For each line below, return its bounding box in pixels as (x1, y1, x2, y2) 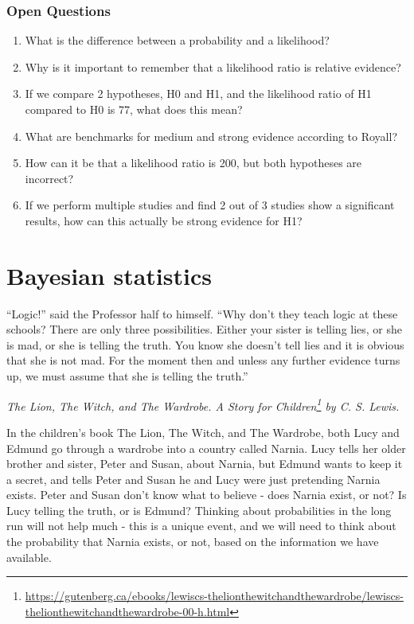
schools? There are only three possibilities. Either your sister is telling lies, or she (6, 321, 403, 337)
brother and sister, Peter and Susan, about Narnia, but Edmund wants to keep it (6, 455, 403, 472)
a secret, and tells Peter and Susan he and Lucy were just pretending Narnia (6, 470, 381, 487)
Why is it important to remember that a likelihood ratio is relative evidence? (25, 58, 401, 75)
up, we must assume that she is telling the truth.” (6, 368, 248, 384)
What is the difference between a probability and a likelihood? (25, 32, 330, 49)
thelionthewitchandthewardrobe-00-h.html (25, 603, 230, 619)
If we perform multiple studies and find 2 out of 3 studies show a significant (25, 197, 395, 213)
